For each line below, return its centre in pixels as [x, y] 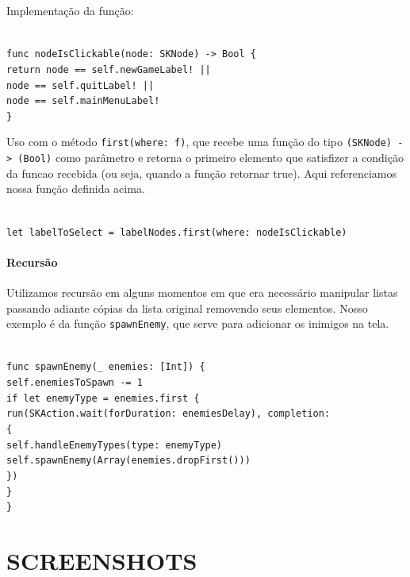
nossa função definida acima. [76, 188]
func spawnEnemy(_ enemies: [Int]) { [106, 367]
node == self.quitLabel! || [80, 85]
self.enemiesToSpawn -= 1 [75, 383]
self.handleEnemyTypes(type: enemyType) [115, 445]
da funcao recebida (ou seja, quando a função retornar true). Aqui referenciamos [202, 173]
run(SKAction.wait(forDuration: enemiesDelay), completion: [169, 414]
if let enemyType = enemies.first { [103, 398]
